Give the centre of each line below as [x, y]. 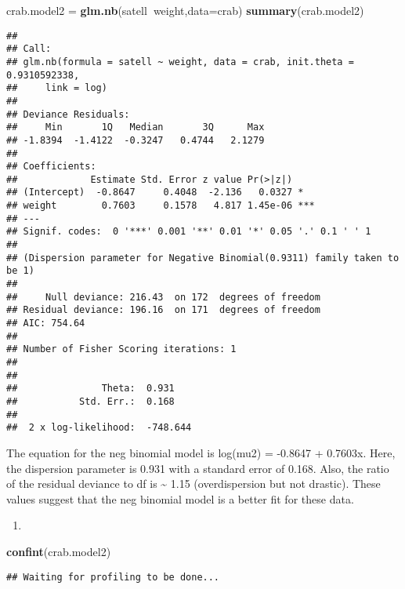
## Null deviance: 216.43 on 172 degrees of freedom [163, 297]
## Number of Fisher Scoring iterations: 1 [121, 349]
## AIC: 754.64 [46, 324]
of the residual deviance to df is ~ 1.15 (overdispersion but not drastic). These [193, 484]
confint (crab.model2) [59, 551]
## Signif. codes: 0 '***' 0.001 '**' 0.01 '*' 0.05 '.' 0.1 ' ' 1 [189, 232]
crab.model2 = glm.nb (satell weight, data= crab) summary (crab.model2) [185, 10]
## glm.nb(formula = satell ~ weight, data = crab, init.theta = [180, 62]
